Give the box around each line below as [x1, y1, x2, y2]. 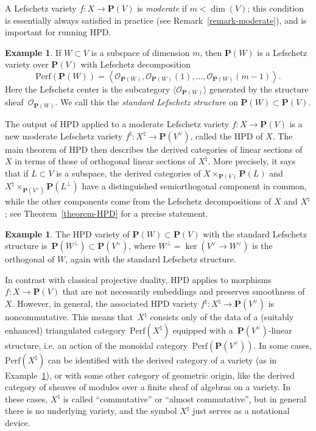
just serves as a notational [192, 404, 290, 417]
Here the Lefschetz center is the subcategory [5, 82, 170, 95]
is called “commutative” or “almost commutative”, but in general [63, 392, 306, 405]
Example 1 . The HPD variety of [5, 227, 130, 240]
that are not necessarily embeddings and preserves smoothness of [62, 285, 305, 298]
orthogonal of [5, 253, 55, 265]
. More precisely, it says [208, 155, 296, 167]
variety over [5, 58, 49, 71]
